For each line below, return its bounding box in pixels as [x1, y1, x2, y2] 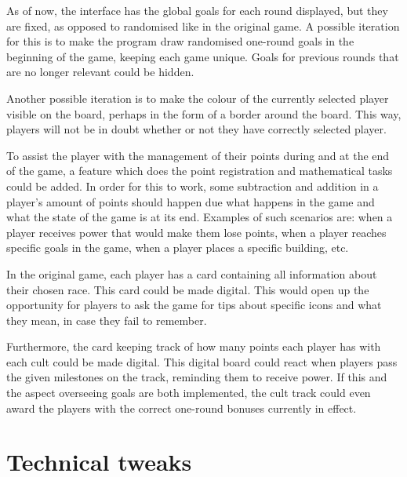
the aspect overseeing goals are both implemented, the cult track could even [6, 384, 371, 401]
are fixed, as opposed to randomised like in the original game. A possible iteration [6, 17, 400, 34]
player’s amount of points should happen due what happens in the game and [6, 193, 375, 209]
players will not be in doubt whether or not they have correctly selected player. [6, 121, 387, 137]
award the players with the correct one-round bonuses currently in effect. [6, 399, 357, 416]
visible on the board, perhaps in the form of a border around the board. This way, [6, 105, 402, 122]
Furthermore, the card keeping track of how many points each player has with [6, 338, 381, 355]
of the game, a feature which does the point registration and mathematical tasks [6, 162, 393, 179]
